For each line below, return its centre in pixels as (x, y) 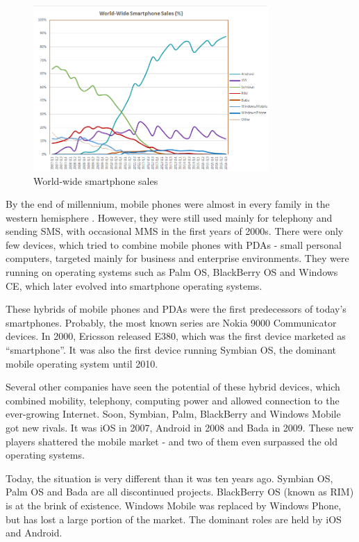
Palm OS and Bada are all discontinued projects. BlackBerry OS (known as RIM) (180, 492)
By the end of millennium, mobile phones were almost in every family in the (168, 204)
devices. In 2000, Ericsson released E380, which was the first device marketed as (176, 336)
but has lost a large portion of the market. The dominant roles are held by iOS (174, 519)
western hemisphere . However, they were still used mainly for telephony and (169, 217)
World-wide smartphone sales (96, 180)
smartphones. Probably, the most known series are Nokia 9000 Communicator (171, 322)
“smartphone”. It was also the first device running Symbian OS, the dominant (171, 350)
